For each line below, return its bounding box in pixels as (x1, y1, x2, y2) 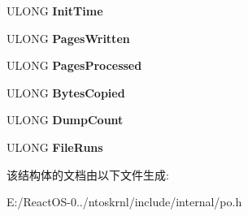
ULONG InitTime (7, 2, 103, 19)
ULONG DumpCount (7, 111, 124, 128)
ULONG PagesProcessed (7, 57, 142, 74)
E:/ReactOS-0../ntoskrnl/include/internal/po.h (7, 193, 242, 210)
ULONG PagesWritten (7, 29, 130, 46)
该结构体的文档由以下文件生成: (7, 166, 169, 183)
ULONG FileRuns (7, 138, 103, 155)
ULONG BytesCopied (7, 84, 125, 101)
